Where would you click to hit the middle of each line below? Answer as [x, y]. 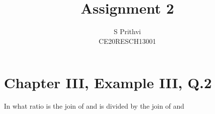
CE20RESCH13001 [127, 41]
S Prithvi [127, 31]
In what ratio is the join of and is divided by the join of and [94, 106]
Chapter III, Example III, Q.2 [108, 83]
